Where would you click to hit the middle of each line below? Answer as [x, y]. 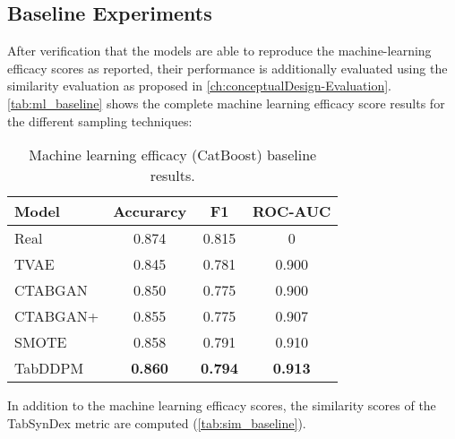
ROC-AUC [292, 211]
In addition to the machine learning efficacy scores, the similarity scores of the [222, 405]
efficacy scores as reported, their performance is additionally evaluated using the [227, 68]
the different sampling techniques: [100, 121]
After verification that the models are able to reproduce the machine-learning [219, 51]
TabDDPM [49, 368]
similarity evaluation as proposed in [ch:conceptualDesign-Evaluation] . [200, 86]
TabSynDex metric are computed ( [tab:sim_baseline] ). [157, 422]
